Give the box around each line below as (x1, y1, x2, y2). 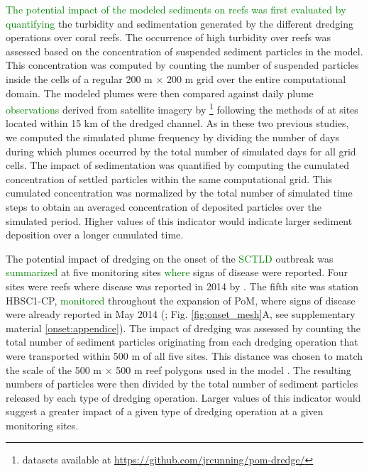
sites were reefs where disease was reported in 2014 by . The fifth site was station (6, 278, 359, 293)
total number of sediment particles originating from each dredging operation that (6, 334, 358, 349)
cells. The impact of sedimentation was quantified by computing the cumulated (6, 158, 349, 172)
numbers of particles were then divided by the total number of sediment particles (6, 376, 358, 391)
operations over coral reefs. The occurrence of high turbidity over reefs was (6, 30, 331, 45)
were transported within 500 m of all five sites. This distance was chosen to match (6, 348, 363, 363)
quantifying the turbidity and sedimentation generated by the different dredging (6, 16, 353, 31)
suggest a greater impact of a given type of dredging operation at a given (6, 404, 324, 419)
